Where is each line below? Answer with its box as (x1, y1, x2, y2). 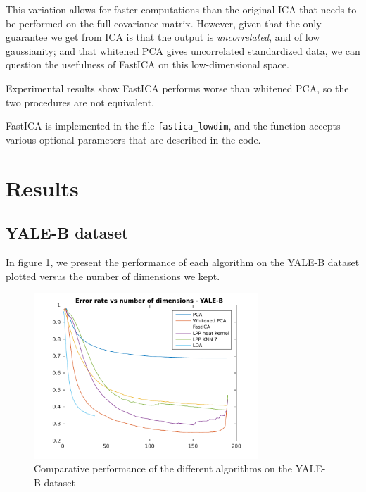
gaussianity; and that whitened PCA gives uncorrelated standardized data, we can (6, 43, 360, 58)
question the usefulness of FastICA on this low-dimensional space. (6, 57, 289, 72)
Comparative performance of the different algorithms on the (34, 461, 292, 476)
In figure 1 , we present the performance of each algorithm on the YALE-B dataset (6, 254, 360, 269)
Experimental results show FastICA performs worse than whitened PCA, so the (6, 80, 349, 95)
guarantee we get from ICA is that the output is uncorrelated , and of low (6, 30, 320, 44)
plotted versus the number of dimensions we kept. (6, 268, 220, 283)
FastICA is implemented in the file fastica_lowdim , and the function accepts (6, 118, 341, 133)
